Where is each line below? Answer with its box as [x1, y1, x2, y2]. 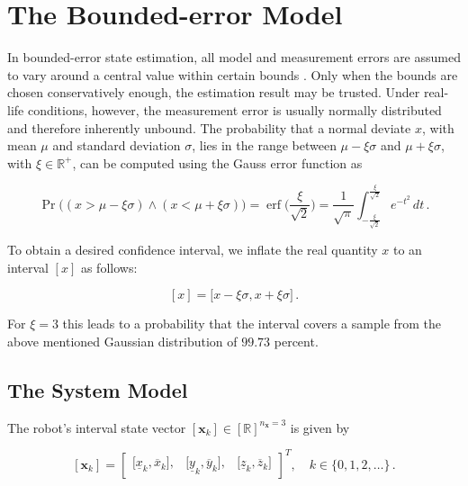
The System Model [7, 375, 188, 403]
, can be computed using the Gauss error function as [72, 153, 363, 172]
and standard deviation [52, 136, 181, 155]
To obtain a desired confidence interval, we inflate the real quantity [7, 240, 378, 258]
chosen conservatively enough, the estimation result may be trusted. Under [7, 83, 420, 102]
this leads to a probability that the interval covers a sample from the [62, 314, 442, 333]
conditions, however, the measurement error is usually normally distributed [27, 100, 442, 119]
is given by [290, 418, 350, 436]
